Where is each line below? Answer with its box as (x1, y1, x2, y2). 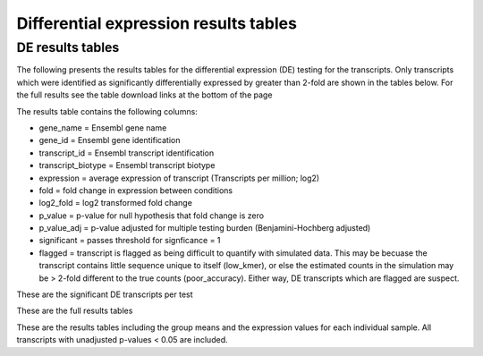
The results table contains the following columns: (16, 106, 199, 116)
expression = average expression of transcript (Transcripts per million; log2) (38, 173, 320, 183)
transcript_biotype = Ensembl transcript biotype (38, 160, 216, 171)
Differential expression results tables (16, 13, 297, 33)
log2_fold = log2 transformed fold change (38, 198, 192, 208)
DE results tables (16, 39, 120, 55)
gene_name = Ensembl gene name (38, 122, 167, 133)
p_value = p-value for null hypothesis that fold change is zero (38, 210, 264, 221)
